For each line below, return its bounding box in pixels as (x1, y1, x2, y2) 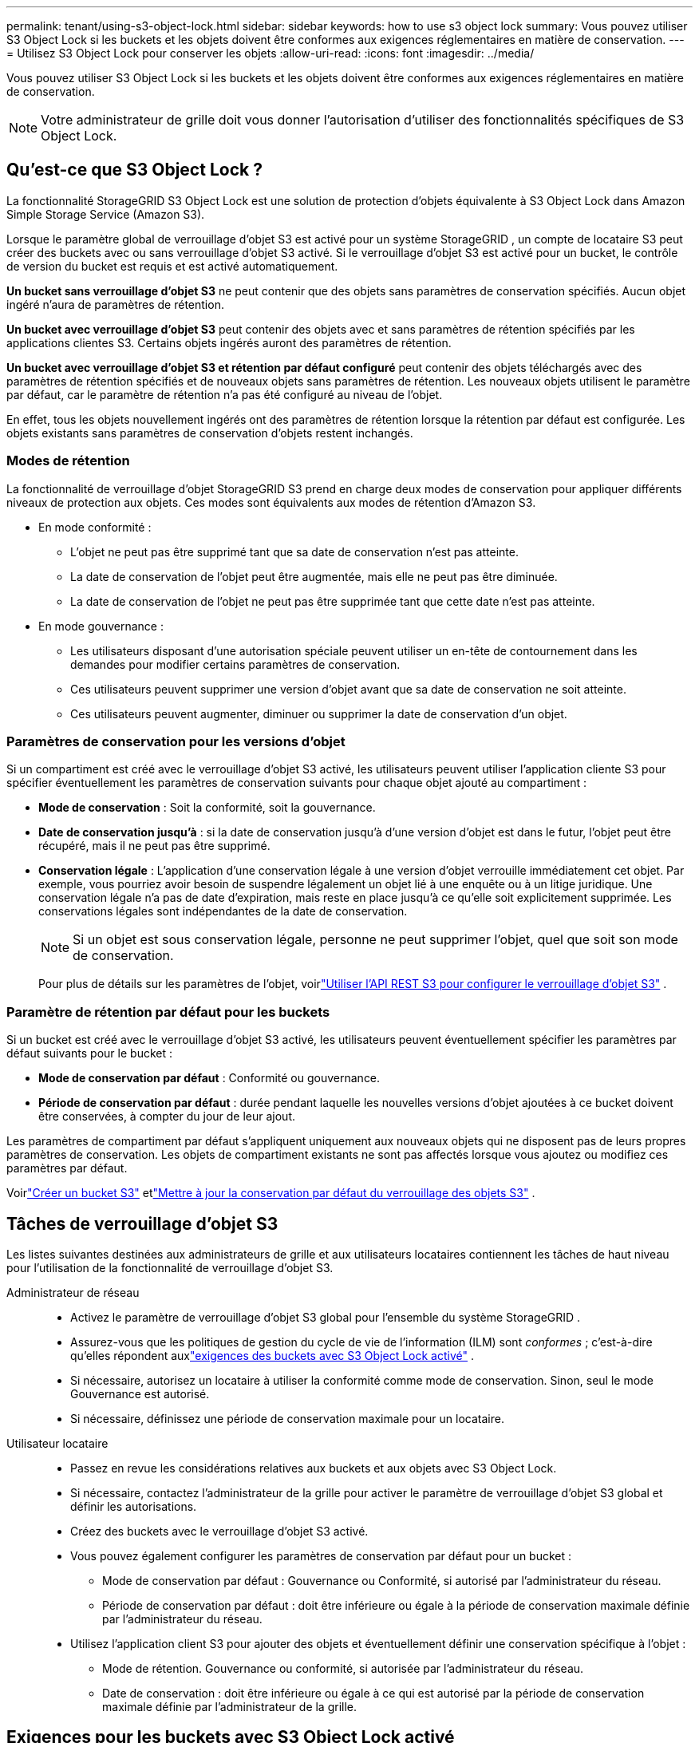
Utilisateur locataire (6, 1436, 109, 1450)
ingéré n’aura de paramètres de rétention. (6, 297, 224, 311)
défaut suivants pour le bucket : (6, 1046, 172, 1061)
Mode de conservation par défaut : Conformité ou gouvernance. (38, 1071, 381, 1085)
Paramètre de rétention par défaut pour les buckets (6, 1003, 330, 1020)
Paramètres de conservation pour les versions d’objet (6, 733, 346, 749)
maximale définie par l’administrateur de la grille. (102, 1699, 357, 1713)
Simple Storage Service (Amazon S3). (6, 207, 205, 221)
